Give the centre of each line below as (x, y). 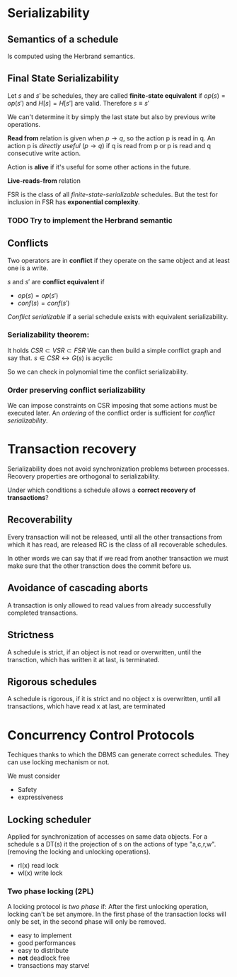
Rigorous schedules (52, 682)
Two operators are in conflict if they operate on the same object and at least (118, 260)
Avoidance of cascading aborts (78, 588)
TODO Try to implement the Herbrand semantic (90, 220)
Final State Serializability (63, 78)
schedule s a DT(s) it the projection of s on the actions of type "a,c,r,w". (112, 844)
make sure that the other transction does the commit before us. (100, 566)
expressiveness (40, 797)
